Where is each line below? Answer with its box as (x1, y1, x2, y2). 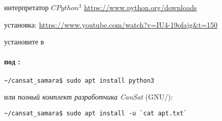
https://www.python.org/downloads (84, 2, 197, 12)
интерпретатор (4, 2, 49, 12)
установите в (4, 36, 44, 47)
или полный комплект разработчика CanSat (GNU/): (4, 91, 173, 102)
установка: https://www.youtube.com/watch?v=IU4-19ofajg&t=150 (4, 19, 218, 30)
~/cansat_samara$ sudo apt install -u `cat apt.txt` (4, 109, 187, 117)
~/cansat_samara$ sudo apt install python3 (4, 77, 154, 84)
